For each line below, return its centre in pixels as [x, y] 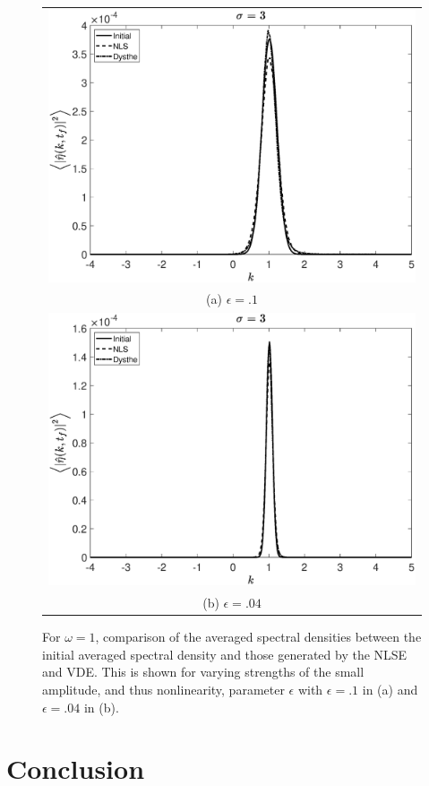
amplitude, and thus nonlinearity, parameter [163, 689]
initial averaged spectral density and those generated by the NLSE [225, 654]
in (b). [101, 707]
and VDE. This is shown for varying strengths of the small [203, 672]
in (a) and [390, 689]
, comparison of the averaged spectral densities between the [258, 637]
